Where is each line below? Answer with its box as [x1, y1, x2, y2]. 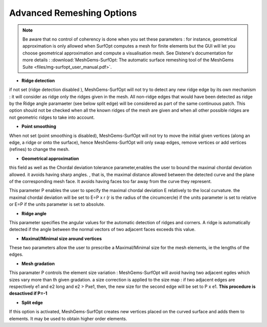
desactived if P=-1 [9, 290, 47, 296]
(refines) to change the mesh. [9, 146, 70, 152]
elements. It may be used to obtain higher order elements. [9, 316, 127, 322]
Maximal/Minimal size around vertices [21, 235, 102, 241]
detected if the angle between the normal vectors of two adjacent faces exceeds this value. [9, 227, 196, 233]
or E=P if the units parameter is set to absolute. [9, 201, 105, 207]
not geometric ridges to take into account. [9, 114, 95, 120]
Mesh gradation [21, 260, 55, 267]
